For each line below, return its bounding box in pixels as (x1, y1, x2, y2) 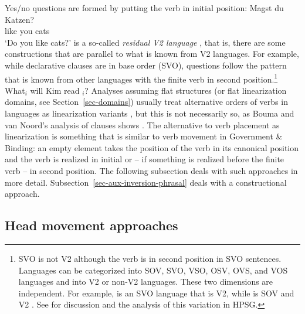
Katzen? (5, 13, 35, 25)
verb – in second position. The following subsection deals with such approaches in (5, 164, 298, 176)
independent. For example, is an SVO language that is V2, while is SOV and (18, 286, 294, 299)
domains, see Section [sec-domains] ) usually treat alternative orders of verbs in (5, 95, 288, 108)
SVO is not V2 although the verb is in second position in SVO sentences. (18, 252, 282, 264)
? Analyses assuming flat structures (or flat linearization (84, 84, 287, 96)
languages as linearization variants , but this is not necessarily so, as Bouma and (5, 107, 294, 119)
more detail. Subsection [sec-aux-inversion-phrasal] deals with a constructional (5, 176, 287, 188)
